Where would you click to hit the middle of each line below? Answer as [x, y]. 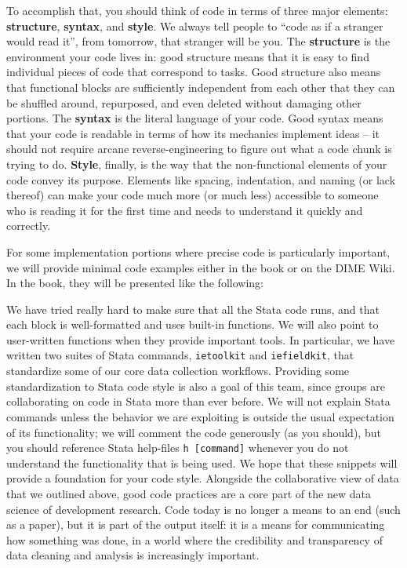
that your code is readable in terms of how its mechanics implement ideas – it [193, 133]
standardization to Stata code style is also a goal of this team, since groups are [196, 386]
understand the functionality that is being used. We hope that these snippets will [202, 462]
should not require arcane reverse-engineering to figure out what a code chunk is [199, 149]
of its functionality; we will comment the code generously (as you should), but [194, 432]
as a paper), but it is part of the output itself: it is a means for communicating [196, 524]
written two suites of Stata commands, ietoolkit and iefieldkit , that [180, 355]
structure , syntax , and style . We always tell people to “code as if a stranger [195, 25]
